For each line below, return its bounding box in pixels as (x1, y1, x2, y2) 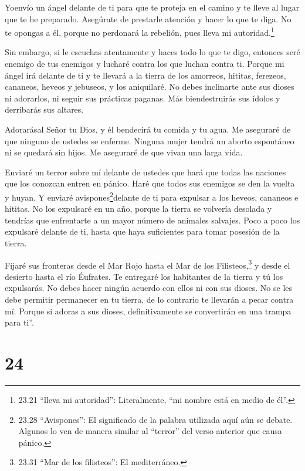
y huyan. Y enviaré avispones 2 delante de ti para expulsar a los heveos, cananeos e (5, 189, 299, 203)
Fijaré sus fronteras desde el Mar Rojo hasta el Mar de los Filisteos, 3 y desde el (5, 257, 290, 271)
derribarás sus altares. (5, 103, 84, 116)
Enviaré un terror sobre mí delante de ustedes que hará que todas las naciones (5, 165, 286, 178)
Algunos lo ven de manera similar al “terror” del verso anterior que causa (18, 425, 282, 437)
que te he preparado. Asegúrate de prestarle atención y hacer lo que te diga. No (5, 12, 292, 25)
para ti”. (5, 316, 34, 328)
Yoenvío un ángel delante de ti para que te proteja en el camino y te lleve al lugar (5, 1, 300, 13)
